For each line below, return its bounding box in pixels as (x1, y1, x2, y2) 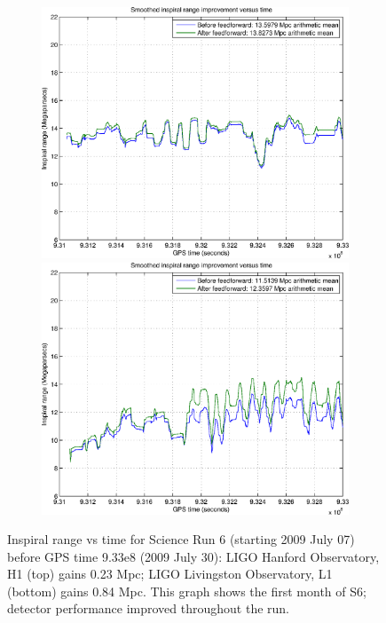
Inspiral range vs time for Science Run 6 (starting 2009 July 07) (7, 530, 355, 548)
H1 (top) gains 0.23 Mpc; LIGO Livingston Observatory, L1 (7, 564, 333, 583)
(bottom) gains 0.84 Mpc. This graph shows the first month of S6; (7, 581, 366, 600)
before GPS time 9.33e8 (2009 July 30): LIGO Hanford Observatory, (7, 547, 380, 565)
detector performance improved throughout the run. (7, 599, 289, 618)
